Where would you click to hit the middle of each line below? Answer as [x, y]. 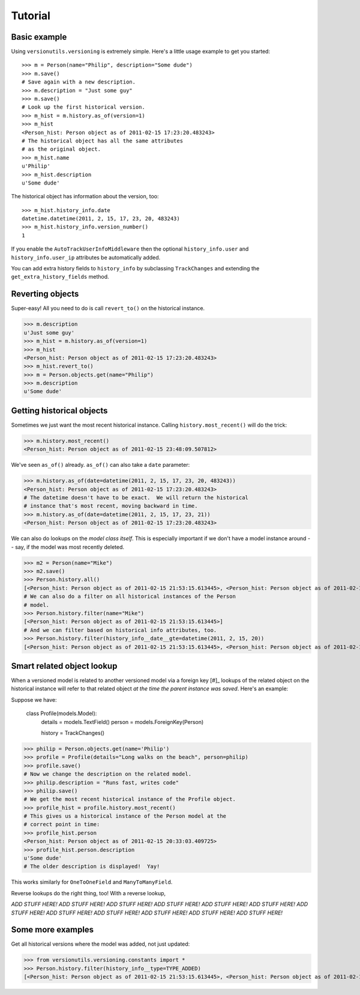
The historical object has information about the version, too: [85, 196]
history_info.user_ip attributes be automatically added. [86, 257]
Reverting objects [45, 294]
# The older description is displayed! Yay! [92, 866]
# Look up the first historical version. [83, 107]
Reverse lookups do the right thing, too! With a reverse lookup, [88, 893]
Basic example [39, 37]
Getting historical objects [59, 411]
